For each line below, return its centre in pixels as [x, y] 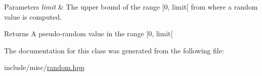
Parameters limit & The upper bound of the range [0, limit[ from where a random [131, 7]
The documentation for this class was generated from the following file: [114, 50]
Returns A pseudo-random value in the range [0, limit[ [89, 33]
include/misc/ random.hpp [44, 67]
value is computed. [33, 16]
